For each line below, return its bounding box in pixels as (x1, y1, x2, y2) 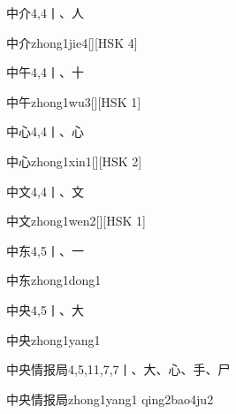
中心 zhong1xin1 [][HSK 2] (6, 151, 142, 170)
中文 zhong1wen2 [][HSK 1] (6, 211, 146, 230)
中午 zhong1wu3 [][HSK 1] (6, 92, 141, 111)
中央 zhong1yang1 (6, 330, 101, 349)
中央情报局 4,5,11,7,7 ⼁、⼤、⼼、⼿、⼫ (6, 360, 231, 379)
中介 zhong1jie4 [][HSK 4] (6, 33, 138, 51)
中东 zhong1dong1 (6, 271, 102, 289)
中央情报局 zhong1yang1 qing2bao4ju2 (6, 389, 214, 408)
